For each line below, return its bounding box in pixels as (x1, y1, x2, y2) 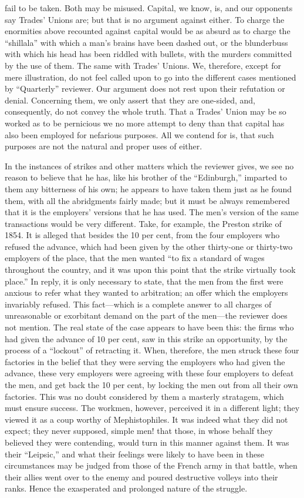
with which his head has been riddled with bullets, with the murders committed (5, 48, 292, 60)
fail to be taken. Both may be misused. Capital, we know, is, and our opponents (5, 2, 293, 14)
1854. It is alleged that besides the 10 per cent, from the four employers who (5, 229, 280, 241)
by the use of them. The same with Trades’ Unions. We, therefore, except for (5, 59, 281, 71)
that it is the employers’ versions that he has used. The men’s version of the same (5, 206, 299, 218)
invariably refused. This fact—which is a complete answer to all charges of (5, 298, 272, 310)
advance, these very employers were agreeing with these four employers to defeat (5, 367, 294, 379)
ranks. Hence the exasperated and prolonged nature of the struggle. (5, 482, 248, 494)
